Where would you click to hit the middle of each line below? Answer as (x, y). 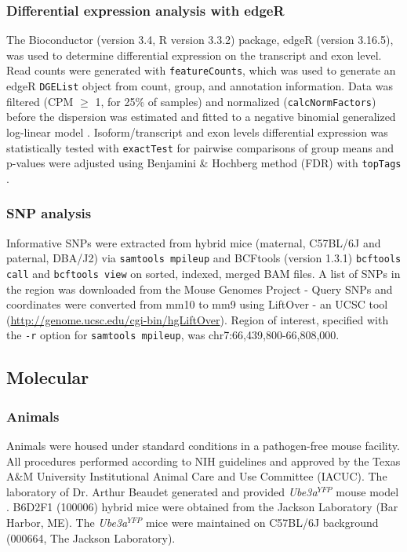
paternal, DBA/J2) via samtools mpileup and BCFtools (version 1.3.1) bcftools (204, 258)
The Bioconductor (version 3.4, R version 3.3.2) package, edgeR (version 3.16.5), (200, 40)
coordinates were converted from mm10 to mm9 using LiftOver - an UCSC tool (197, 304)
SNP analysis (49, 213)
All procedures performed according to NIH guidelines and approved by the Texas (203, 461)
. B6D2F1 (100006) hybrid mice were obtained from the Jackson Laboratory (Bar (202, 507)
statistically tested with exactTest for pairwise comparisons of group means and (200, 147)
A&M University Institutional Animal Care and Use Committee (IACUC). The (197, 476)
